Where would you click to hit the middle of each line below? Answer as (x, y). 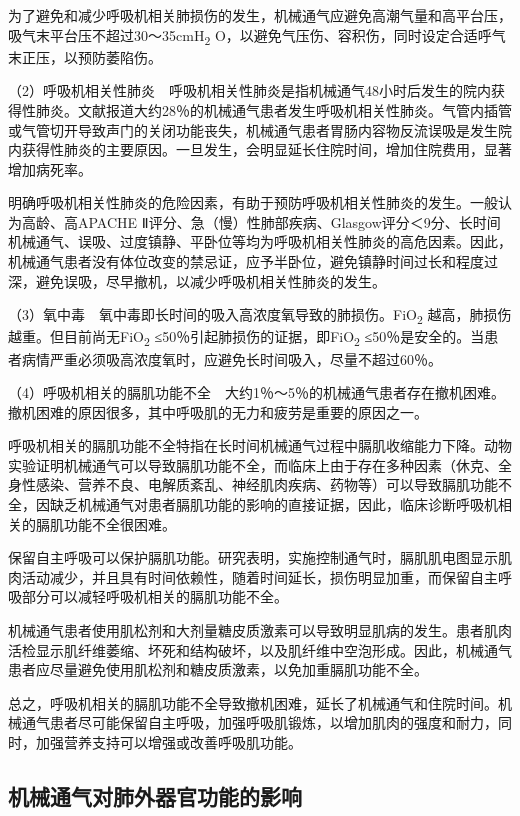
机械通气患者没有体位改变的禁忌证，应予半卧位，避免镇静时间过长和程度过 (253, 261)
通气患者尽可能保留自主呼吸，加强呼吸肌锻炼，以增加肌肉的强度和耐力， (259, 722)
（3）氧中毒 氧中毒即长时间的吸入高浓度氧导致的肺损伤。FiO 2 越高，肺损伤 (260, 316)
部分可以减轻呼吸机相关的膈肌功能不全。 (154, 596)
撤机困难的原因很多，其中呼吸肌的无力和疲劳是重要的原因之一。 (218, 411)
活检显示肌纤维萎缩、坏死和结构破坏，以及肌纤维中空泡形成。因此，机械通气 (260, 649)
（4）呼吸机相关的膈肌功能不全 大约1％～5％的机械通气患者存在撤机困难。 (256, 392)
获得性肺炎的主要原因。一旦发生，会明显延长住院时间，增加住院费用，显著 (266, 149)
